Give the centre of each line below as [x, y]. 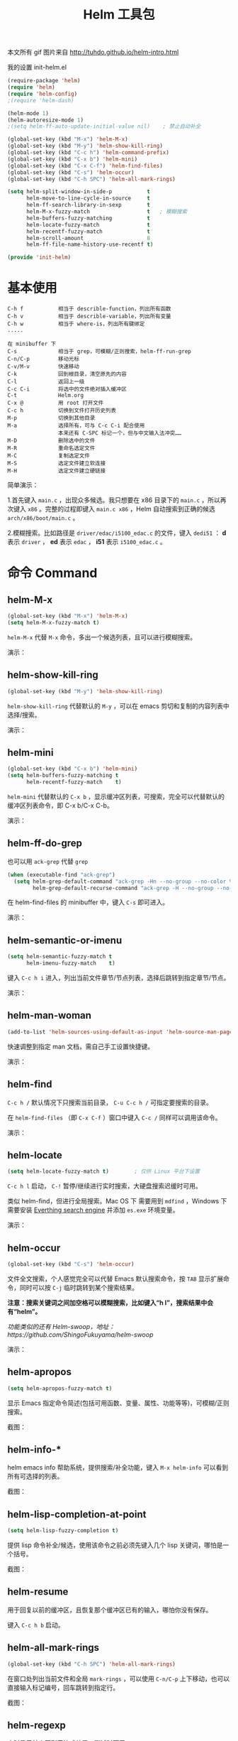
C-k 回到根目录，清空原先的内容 [67, 374]
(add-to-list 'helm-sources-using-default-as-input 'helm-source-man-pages [121, 1032]
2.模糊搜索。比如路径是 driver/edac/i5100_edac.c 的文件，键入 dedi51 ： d [117, 533]
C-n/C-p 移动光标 [44, 359]
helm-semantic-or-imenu [65, 940]
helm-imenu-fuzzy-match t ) [70, 963]
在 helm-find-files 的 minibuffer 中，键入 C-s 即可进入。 [88, 902]
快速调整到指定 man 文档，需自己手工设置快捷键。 [81, 1046]
